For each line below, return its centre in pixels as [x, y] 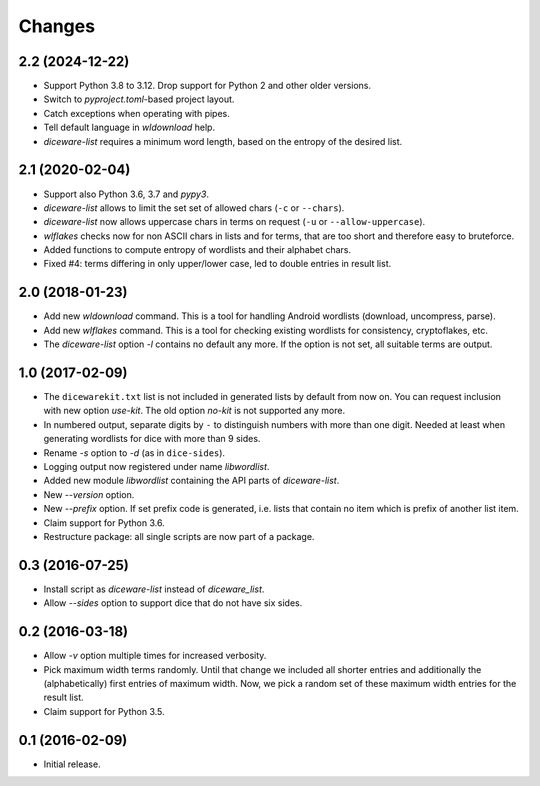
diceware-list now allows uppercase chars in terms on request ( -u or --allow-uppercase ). [234, 222]
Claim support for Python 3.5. [104, 711]
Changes [56, 26]
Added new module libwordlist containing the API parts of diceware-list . [191, 481]
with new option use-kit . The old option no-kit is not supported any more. [194, 411]
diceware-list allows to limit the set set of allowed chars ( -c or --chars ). [194, 207]
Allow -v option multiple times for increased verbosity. [155, 656]
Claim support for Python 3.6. [104, 522]
